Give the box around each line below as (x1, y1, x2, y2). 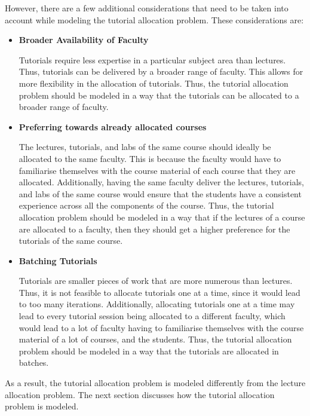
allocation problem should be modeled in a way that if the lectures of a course (19, 210, 305, 223)
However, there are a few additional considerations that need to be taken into (5, 2, 288, 14)
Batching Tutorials (19, 254, 97, 267)
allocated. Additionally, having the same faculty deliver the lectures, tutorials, (19, 176, 304, 188)
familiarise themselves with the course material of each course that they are (19, 164, 296, 176)
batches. (19, 356, 49, 369)
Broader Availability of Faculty (19, 33, 149, 46)
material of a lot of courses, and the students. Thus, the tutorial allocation (19, 333, 292, 345)
